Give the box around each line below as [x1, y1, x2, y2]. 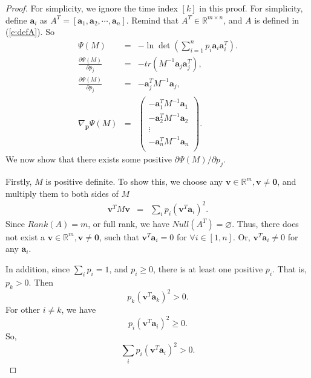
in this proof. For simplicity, [199, 2, 303, 14]
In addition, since [5, 263, 70, 275]
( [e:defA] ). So [5, 25, 54, 38]
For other [5, 303, 41, 316]
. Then [28, 275, 54, 288]
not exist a [5, 230, 45, 243]
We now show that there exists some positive [5, 153, 172, 165]
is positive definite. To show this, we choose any [45, 175, 223, 188]
